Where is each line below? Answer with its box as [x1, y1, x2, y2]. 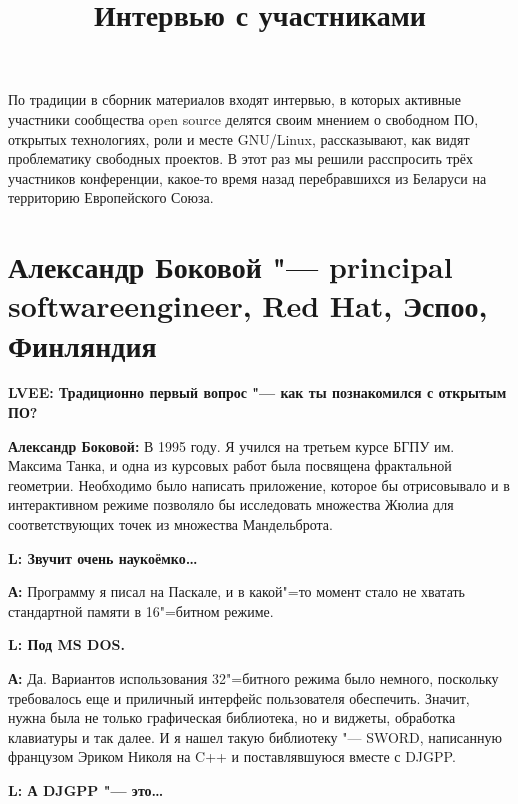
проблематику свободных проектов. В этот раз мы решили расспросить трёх [8, 148, 474, 169]
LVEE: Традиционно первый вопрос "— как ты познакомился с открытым [8, 382, 507, 403]
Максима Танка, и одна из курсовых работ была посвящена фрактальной [8, 455, 452, 476]
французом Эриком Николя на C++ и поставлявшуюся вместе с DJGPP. [8, 746, 456, 767]
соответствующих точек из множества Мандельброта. [8, 514, 333, 534]
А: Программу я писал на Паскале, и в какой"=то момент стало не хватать [8, 581, 465, 602]
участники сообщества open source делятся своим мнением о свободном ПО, [8, 108, 479, 129]
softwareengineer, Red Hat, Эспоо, [8, 285, 488, 326]
